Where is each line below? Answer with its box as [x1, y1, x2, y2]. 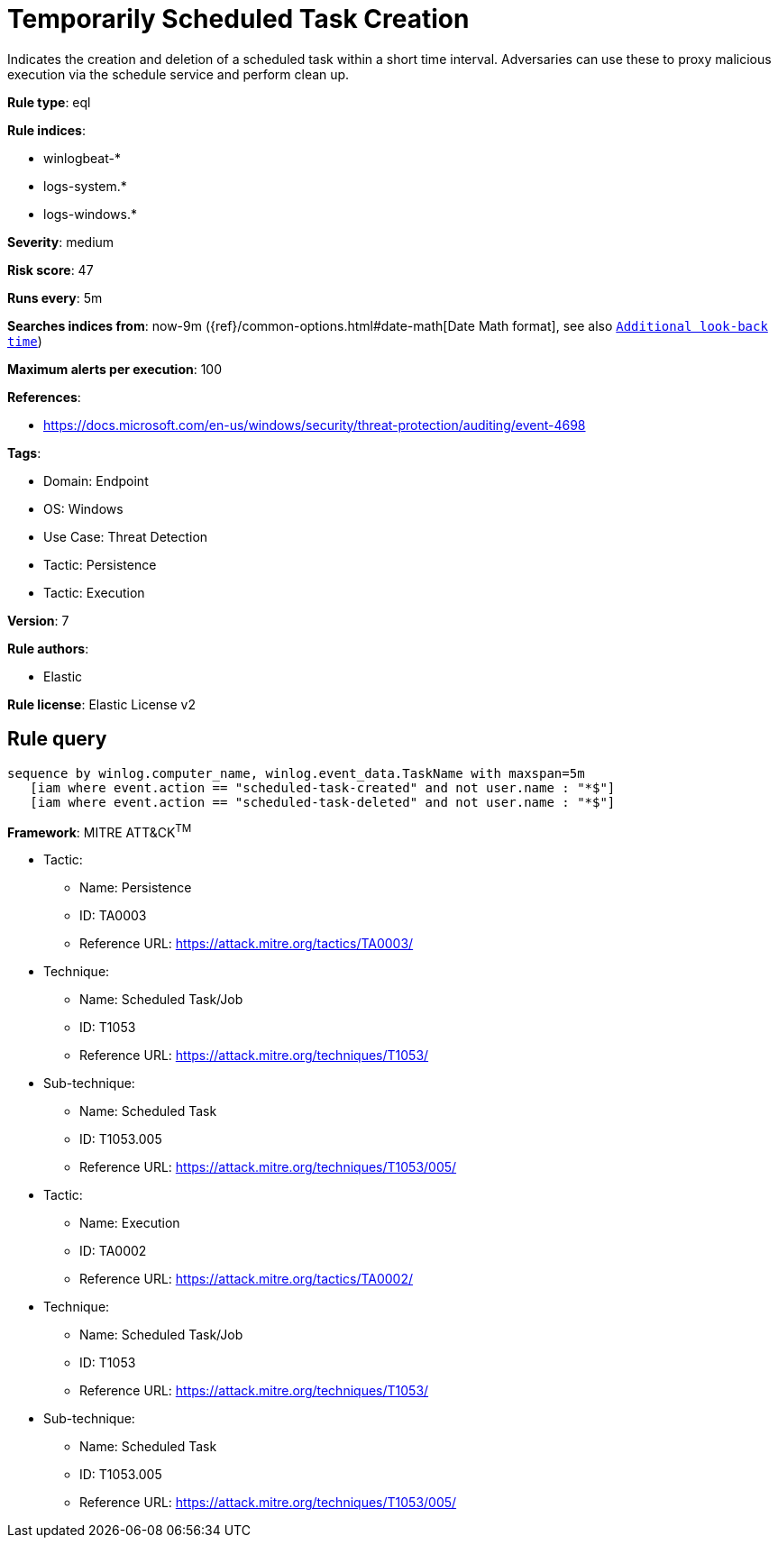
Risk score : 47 [7, 261, 94, 278]
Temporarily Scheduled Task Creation [7, 4, 470, 34]
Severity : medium [7, 233, 114, 250]
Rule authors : [7, 640, 89, 656]
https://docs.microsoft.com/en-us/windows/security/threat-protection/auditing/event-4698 [43, 416, 586, 433]
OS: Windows [43, 500, 124, 517]
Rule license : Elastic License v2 [7, 696, 196, 712]
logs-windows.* [43, 206, 137, 222]
